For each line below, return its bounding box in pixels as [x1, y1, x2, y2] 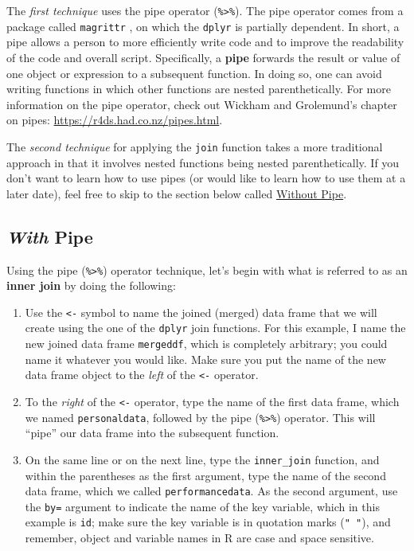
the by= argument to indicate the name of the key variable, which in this [25, 498, 380, 514]
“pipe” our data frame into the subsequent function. [25, 424, 279, 441]
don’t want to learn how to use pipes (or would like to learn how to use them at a [6, 170, 406, 186]
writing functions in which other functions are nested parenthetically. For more [6, 80, 391, 97]
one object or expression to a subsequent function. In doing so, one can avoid [6, 64, 382, 81]
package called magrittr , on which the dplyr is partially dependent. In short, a [6, 18, 400, 34]
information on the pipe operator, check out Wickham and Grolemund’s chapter [6, 96, 397, 112]
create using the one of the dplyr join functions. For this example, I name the [25, 319, 406, 336]
